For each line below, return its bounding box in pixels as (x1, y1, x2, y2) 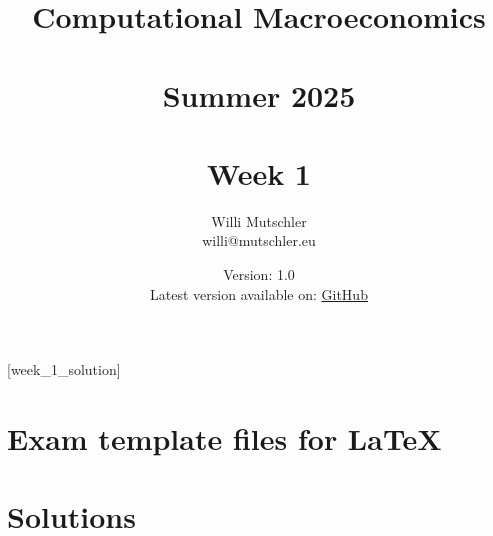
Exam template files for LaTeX (7, 418, 442, 459)
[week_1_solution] (7, 359, 121, 380)
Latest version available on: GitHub (150, 283, 368, 304)
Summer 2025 (162, 74, 356, 115)
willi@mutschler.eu (202, 230, 316, 251)
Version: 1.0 (223, 264, 295, 285)
